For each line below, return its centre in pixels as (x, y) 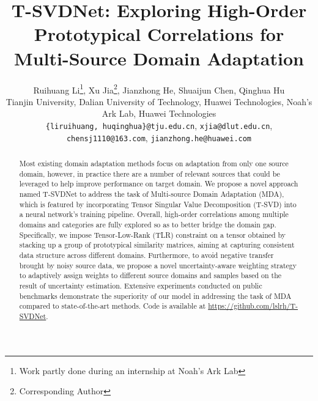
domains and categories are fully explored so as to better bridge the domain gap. (148, 224)
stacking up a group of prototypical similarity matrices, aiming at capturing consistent (157, 245)
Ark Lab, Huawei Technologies (159, 113)
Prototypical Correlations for (159, 34)
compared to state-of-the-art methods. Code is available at (113, 306)
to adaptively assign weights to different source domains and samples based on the (150, 275)
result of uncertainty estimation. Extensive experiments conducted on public (141, 285)
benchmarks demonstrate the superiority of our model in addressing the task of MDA (155, 296)
